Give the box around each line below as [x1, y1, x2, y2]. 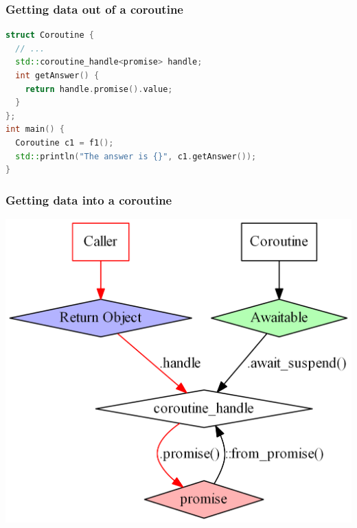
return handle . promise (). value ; [25, 84, 173, 94]
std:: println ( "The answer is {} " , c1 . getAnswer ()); [15, 151, 257, 161]
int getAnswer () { [15, 71, 100, 80]
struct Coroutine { [5, 30, 94, 41]
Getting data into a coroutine [5, 191, 172, 208]
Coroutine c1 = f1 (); [15, 137, 114, 148]
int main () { [5, 124, 65, 135]
